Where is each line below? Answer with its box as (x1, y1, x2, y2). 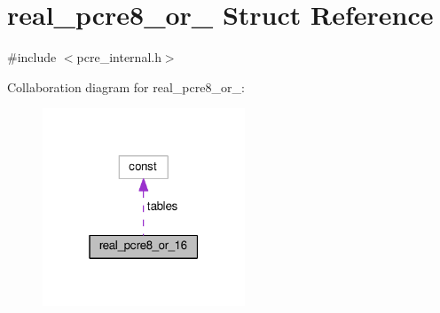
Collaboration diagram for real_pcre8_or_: (7, 77, 245, 96)
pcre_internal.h (76, 48, 161, 67)
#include (7, 48, 57, 67)
